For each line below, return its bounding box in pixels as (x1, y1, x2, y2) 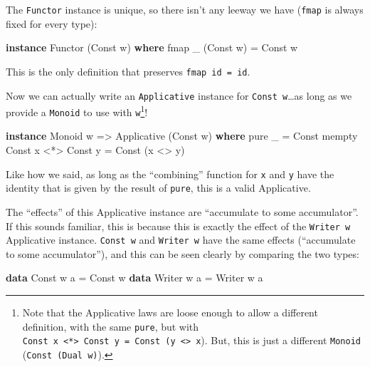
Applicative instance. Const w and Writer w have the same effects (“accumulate (6, 232, 356, 247)
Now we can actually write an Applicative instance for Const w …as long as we (6, 88, 352, 103)
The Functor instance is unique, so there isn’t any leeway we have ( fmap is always (6, 2, 364, 16)
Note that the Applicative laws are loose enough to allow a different (22, 305, 318, 320)
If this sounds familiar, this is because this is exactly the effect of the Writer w (6, 218, 351, 233)
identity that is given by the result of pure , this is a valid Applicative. (6, 180, 311, 195)
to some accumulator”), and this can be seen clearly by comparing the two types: (6, 246, 359, 261)
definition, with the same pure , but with (22, 319, 199, 334)
